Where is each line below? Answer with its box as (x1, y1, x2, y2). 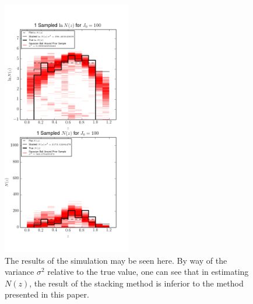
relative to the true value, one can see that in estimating (47, 265, 249, 278)
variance (5, 265, 34, 278)
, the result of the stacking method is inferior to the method (29, 277, 244, 289)
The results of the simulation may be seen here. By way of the (5, 254, 227, 266)
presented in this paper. (5, 288, 89, 300)
